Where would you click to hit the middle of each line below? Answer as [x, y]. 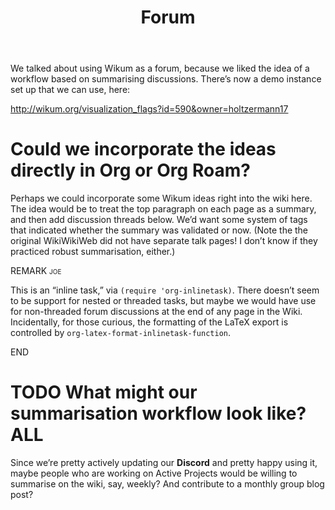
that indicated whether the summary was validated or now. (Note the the [159, 230]
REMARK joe [36, 271]
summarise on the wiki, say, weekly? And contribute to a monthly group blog [167, 484]
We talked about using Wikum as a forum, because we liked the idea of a [160, 68]
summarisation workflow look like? [158, 413]
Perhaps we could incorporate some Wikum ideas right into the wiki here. [161, 198]
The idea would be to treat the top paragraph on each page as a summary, [163, 209]
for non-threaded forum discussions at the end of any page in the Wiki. [156, 312]
